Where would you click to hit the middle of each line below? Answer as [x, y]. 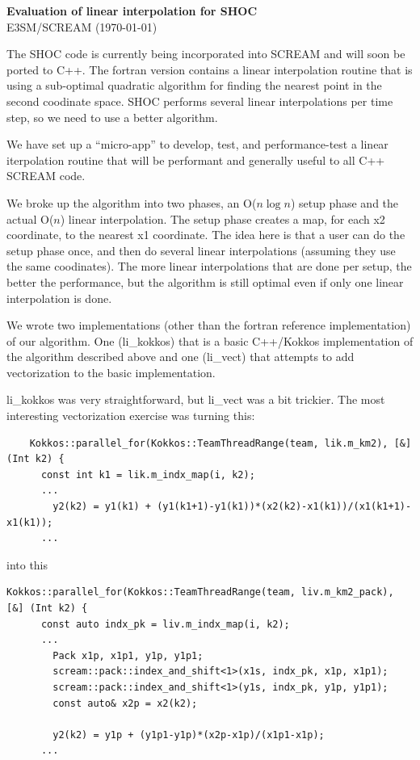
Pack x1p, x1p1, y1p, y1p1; [128, 655]
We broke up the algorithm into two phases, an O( [132, 202]
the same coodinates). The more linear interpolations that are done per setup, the [209, 266]
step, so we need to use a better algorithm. [112, 117]
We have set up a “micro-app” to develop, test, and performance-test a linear [197, 144]
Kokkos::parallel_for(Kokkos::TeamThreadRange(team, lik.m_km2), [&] [220, 443]
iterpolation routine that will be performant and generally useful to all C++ [196, 160]
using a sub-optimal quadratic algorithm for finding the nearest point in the [194, 85]
